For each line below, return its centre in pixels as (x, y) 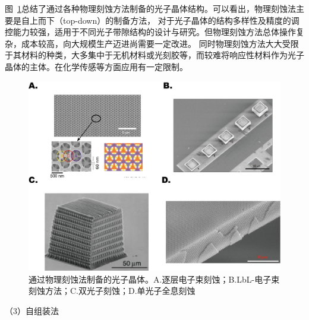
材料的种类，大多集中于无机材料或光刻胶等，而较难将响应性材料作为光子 (163, 55)
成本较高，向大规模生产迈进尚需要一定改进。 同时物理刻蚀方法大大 (152, 43)
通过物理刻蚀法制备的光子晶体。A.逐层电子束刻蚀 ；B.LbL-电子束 (154, 279)
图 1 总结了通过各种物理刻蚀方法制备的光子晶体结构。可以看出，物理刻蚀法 (150, 8)
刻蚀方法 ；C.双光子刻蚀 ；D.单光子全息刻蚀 (112, 291)
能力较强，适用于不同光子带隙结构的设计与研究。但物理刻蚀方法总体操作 (154, 32)
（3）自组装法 (32, 311)
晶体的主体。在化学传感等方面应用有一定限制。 (96, 66)
